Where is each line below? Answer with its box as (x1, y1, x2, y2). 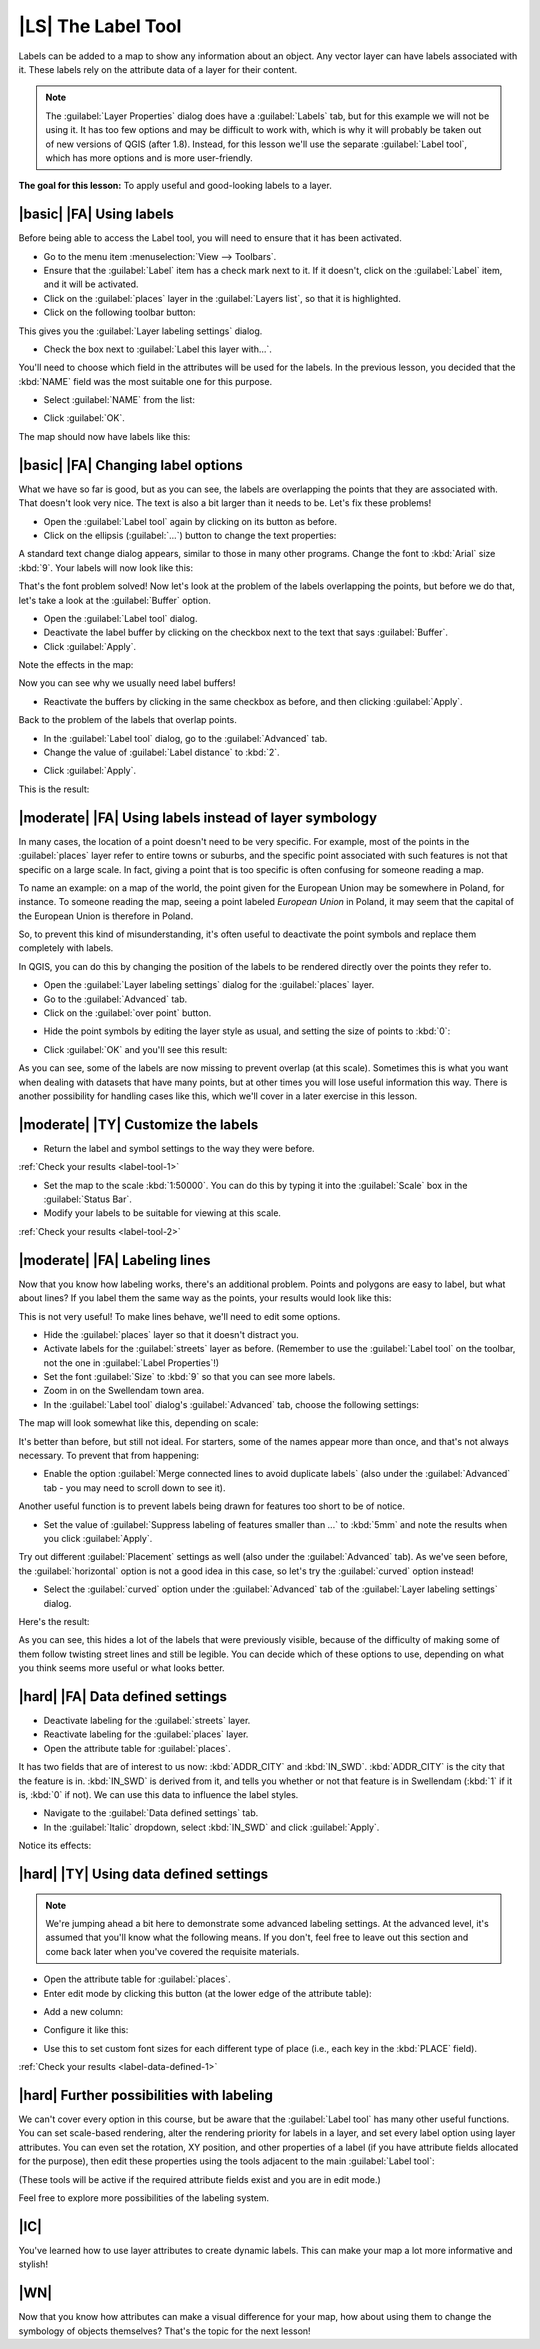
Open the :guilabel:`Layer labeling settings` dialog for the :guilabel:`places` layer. (43, 979, 375, 991)
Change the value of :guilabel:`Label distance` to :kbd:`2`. (43, 746, 280, 759)
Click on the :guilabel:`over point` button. (43, 1007, 212, 1019)
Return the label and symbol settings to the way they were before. (43, 1142, 315, 1154)
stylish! (18, 2258, 49, 2270)
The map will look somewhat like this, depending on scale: (18, 1417, 259, 1429)
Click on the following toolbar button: (43, 306, 196, 319)
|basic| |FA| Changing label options (18, 456, 244, 474)
